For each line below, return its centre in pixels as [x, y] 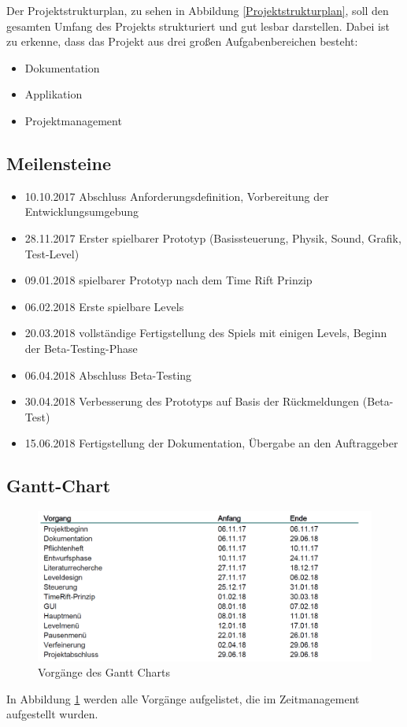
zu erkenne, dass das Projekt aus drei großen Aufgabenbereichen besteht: [182, 41]
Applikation [54, 94]
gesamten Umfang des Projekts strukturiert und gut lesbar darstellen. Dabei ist [198, 26]
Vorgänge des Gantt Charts [104, 672]
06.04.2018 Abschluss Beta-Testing [108, 375]
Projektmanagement [73, 120]
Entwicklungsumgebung [81, 211]
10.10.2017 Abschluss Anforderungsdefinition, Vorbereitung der [177, 196]
